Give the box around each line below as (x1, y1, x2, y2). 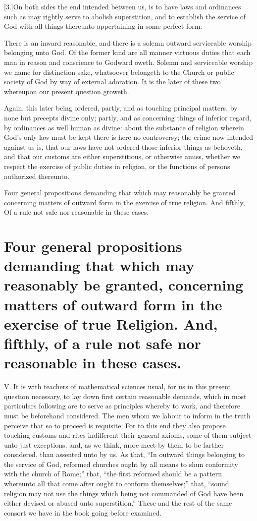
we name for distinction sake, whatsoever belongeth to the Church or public (4, 66, 234, 77)
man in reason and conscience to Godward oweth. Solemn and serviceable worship (4, 57, 253, 67)
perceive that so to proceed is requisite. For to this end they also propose (4, 420, 226, 430)
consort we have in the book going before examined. (4, 507, 162, 518)
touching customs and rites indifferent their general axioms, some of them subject (4, 430, 252, 440)
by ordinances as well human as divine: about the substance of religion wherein (4, 122, 244, 132)
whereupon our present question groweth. (4, 86, 129, 96)
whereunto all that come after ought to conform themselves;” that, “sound (4, 478, 229, 489)
